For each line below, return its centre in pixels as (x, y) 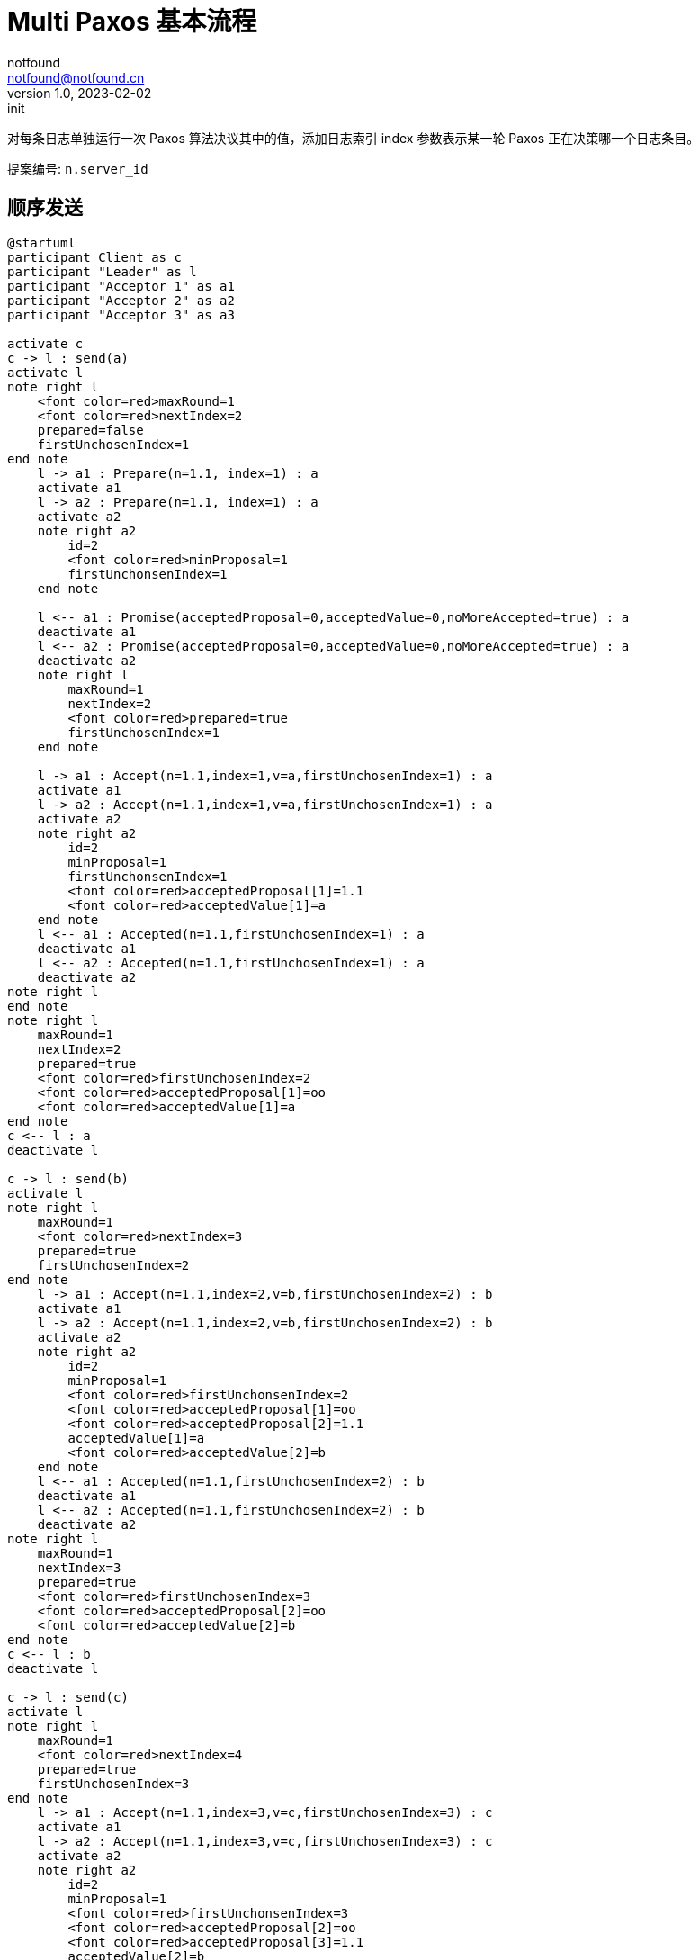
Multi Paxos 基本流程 (132, 22)
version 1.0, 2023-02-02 (80, 93)
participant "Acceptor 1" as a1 (121, 286)
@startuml (41, 243)
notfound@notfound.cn (76, 77)
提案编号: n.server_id (78, 168)
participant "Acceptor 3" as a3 (121, 315)
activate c (45, 343)
